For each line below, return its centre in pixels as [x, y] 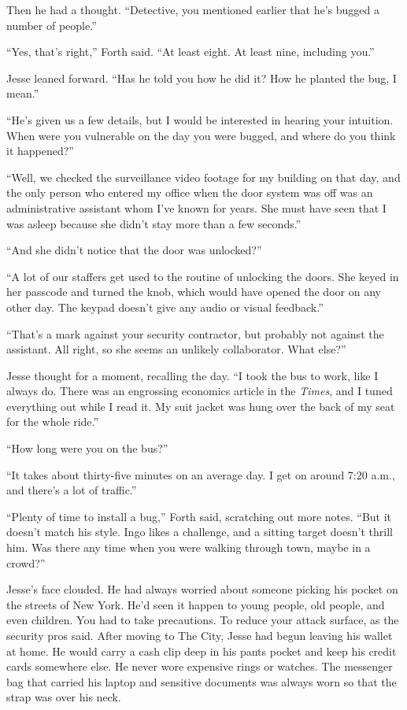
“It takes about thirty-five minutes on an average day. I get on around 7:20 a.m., [201, 474]
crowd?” [26, 562]
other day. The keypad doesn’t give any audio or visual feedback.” [165, 307]
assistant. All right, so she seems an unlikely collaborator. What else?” [176, 349]
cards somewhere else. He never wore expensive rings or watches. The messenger [200, 666]
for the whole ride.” [53, 422]
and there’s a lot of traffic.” [72, 490]
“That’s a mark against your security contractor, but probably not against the [195, 333]
